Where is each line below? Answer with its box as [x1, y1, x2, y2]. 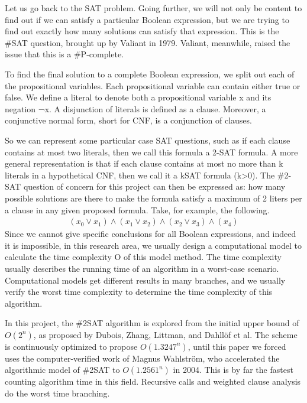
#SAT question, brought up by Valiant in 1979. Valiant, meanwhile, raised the [5, 36, 290, 48]
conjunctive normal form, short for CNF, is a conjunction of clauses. [5, 114, 252, 126]
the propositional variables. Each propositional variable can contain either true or [5, 79, 300, 92]
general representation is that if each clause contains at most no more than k [5, 157, 283, 170]
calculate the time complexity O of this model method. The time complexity [5, 251, 282, 263]
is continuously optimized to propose [5, 340, 138, 352]
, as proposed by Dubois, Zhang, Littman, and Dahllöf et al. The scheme [33, 328, 298, 340]
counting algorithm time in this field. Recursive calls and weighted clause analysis [5, 375, 301, 388]
